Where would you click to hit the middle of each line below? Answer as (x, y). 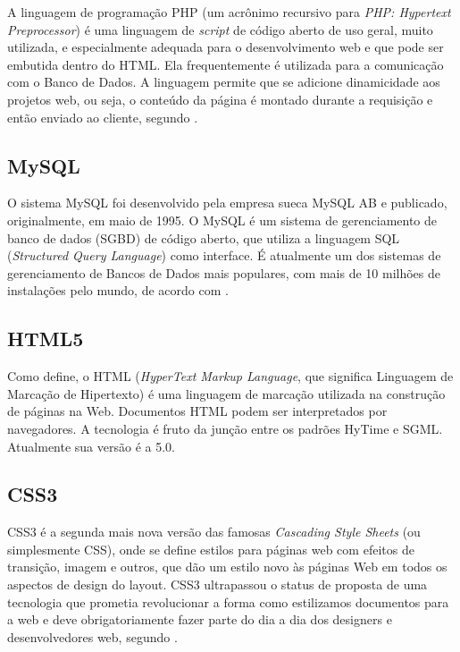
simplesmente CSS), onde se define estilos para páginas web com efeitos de (211, 549)
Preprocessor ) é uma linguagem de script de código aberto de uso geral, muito (220, 29)
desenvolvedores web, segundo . (92, 636)
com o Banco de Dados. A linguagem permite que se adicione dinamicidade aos (224, 82)
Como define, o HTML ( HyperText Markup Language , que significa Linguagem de (230, 376)
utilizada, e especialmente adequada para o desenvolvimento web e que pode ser (226, 47)
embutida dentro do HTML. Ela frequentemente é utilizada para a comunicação (226, 64)
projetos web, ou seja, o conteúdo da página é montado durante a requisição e (220, 99)
